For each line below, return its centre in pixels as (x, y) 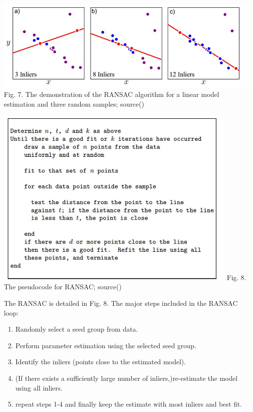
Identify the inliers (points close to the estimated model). (100, 362)
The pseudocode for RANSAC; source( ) (63, 287)
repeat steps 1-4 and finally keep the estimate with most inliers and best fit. (129, 404)
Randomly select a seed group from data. (77, 329)
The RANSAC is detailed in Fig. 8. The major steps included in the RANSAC (121, 303)
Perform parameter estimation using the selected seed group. (106, 345)
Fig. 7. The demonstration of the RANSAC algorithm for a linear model (112, 94)
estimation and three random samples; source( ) (74, 104)
